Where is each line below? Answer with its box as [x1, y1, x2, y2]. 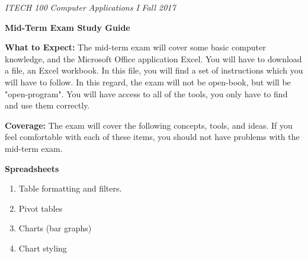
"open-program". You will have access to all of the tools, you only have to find [5, 87, 288, 100]
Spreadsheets [5, 162, 59, 174]
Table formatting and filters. [18, 182, 122, 195]
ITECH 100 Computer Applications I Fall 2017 [5, 1, 176, 13]
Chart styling [18, 241, 67, 254]
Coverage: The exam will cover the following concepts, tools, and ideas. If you [5, 119, 293, 131]
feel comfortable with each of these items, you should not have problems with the [5, 130, 300, 143]
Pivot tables [18, 202, 63, 214]
